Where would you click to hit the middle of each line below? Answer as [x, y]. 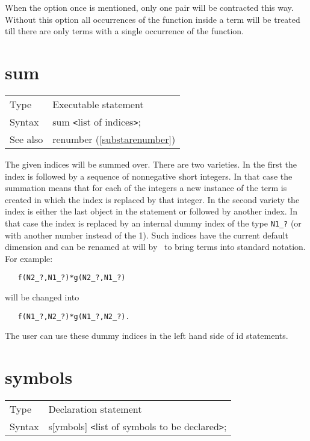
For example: [29, 258]
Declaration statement [95, 409]
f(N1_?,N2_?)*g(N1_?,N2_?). [74, 316]
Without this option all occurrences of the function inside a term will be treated [153, 19]
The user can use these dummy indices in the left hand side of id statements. [147, 336]
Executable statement [98, 104]
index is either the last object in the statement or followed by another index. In [151, 211]
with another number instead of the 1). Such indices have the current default [147, 235]
